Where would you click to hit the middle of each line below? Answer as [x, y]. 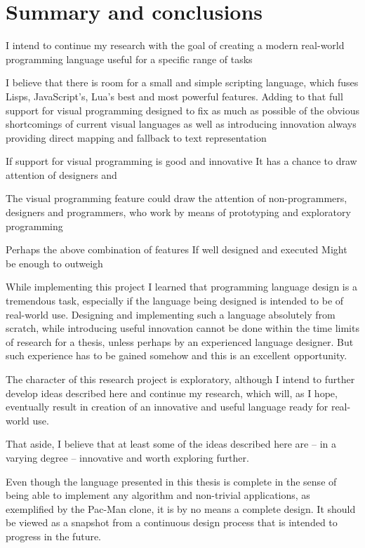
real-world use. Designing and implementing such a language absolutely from [171, 314]
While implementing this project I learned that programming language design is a [181, 287]
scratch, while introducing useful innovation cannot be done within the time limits [182, 328]
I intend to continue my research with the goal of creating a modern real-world [175, 45]
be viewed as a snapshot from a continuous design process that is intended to [172, 522]
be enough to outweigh [54, 263]
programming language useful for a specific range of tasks [129, 59]
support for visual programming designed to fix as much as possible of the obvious [183, 110]
